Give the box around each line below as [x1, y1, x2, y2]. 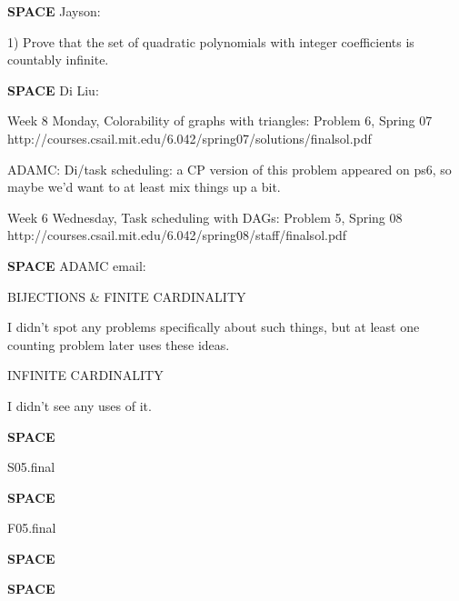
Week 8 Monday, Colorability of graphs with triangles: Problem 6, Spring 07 [7, 111, 433, 130]
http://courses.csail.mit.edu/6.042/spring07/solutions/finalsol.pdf [7, 128, 372, 147]
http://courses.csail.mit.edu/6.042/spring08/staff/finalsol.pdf [7, 225, 347, 245]
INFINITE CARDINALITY [7, 366, 164, 385]
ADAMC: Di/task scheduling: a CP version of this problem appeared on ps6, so [7, 159, 452, 178]
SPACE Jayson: [7, 2, 101, 20]
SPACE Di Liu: [7, 80, 99, 99]
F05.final [7, 518, 56, 537]
